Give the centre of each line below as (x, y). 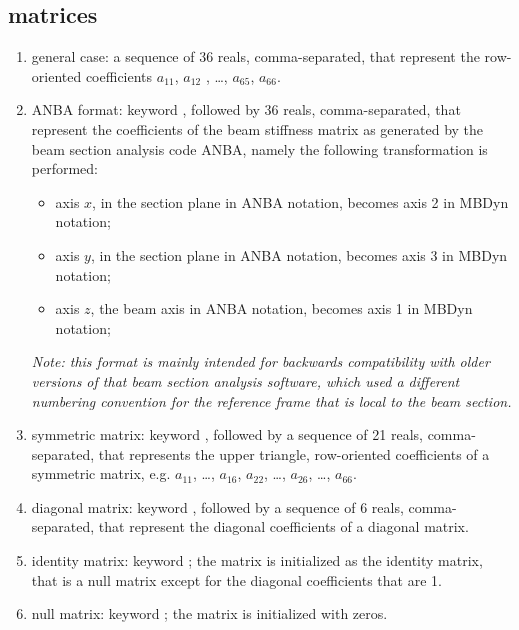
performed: (65, 168)
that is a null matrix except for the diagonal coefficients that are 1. (236, 579)
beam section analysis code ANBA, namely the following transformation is (259, 148)
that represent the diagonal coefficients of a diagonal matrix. (283, 526)
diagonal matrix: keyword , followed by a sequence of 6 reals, (217, 506)
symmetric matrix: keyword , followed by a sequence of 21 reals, (227, 434)
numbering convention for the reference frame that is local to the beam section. (271, 400)
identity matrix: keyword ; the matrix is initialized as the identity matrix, (257, 560)
